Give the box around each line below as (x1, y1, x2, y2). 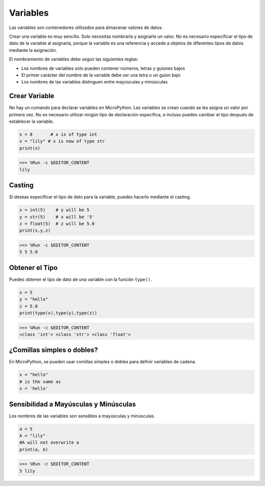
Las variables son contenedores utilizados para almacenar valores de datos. (9, 25, 163, 30)
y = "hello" (19, 297, 49, 302)
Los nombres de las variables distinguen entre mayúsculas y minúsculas (21, 79, 168, 85)
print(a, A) (19, 447, 49, 452)
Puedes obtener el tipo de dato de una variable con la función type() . (9, 276, 152, 282)
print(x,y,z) (19, 228, 51, 233)
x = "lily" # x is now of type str (19, 138, 105, 144)
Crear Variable (9, 92, 54, 100)
